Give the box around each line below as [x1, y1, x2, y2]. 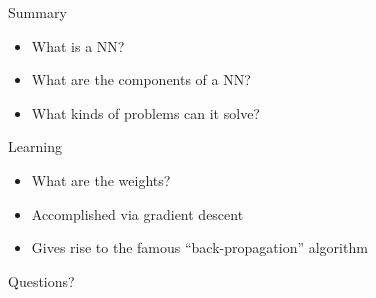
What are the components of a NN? [31, 69, 251, 90]
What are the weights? [31, 169, 171, 190]
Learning [8, 136, 62, 157]
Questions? [8, 270, 75, 291]
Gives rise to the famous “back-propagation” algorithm [31, 237, 368, 258]
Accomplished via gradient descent [31, 203, 244, 224]
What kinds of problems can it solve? [31, 102, 260, 123]
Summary [8, 2, 67, 22]
